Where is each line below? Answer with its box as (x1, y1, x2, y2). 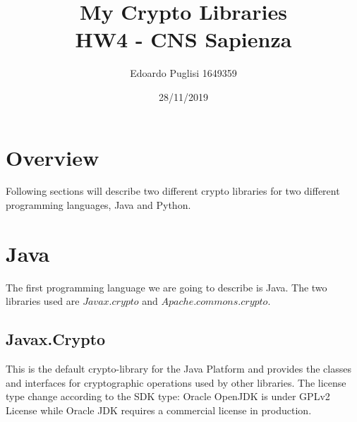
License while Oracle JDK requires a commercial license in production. (6, 402, 312, 417)
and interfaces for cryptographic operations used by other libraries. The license (6, 375, 346, 390)
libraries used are (6, 294, 80, 308)
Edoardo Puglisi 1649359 (130, 66, 237, 80)
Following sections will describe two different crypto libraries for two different (6, 183, 340, 198)
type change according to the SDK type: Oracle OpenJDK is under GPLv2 (6, 389, 330, 404)
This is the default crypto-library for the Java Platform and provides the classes (6, 361, 351, 376)
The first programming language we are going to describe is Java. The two (6, 279, 327, 294)
